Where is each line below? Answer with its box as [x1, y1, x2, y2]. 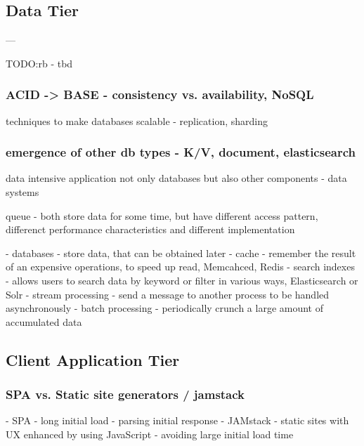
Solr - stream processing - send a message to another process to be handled [6, 287, 330, 301]
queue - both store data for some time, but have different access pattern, [6, 208, 318, 223]
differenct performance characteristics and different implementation [6, 222, 295, 237]
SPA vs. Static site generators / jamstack [6, 386, 245, 403]
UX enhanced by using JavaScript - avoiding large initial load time [6, 426, 294, 441]
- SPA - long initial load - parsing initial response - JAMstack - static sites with [6, 413, 349, 428]
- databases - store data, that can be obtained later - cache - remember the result [6, 245, 356, 260]
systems [6, 185, 39, 199]
